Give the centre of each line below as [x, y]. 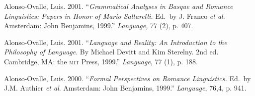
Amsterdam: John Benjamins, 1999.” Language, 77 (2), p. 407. [99, 25]
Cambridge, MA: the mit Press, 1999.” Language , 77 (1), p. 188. [101, 61]
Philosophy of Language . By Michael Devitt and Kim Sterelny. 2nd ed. [111, 52]
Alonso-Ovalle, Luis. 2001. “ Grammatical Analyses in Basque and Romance [119, 6]
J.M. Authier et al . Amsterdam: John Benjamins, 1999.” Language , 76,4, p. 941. [125, 88]
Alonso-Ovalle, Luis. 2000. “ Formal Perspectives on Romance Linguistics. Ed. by [127, 78]
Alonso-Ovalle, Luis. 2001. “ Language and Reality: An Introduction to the [116, 42]
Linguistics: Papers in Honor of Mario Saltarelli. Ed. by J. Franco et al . [115, 16]
